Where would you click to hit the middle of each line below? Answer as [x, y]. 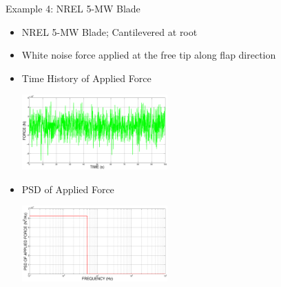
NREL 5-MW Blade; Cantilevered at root [110, 31]
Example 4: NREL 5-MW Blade [73, 8]
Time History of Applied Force [86, 78]
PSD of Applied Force [68, 189]
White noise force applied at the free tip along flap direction [149, 55]
